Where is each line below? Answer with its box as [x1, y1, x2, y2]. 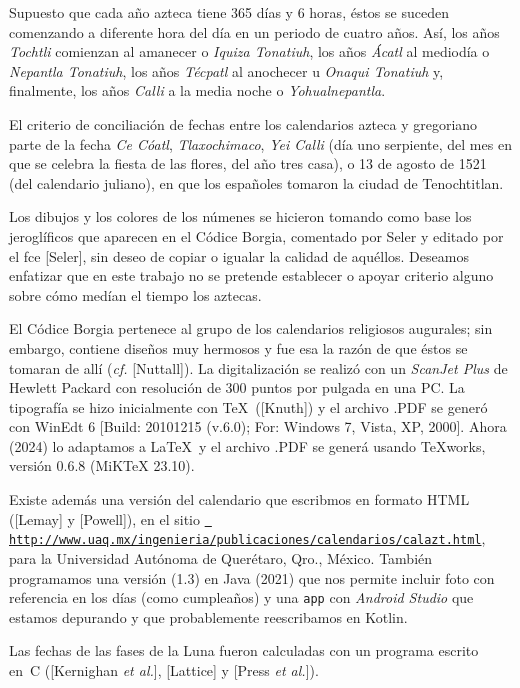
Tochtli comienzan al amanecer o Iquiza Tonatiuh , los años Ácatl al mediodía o [9, 41, 490, 62]
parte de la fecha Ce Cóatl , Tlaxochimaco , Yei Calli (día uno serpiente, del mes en [9, 133, 512, 154]
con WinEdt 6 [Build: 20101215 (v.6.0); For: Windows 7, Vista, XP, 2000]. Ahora [9, 416, 507, 437]
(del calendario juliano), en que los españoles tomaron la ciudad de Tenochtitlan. [9, 172, 504, 193]
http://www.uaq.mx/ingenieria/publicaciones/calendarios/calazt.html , [9, 528, 486, 549]
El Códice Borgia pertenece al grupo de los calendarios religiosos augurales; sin [9, 318, 493, 339]
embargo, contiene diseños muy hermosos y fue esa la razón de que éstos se [9, 337, 468, 358]
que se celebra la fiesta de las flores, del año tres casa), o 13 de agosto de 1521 [9, 153, 487, 174]
